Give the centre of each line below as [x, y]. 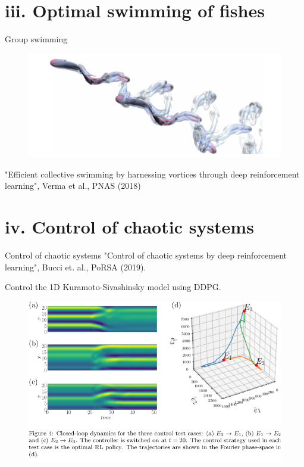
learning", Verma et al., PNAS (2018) [73, 186]
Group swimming [36, 39]
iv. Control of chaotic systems [129, 226]
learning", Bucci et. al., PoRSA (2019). [76, 267]
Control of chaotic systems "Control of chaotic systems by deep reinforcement [146, 255]
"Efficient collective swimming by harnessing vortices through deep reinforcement [152, 174]
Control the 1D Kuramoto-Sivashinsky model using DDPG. [113, 287]
